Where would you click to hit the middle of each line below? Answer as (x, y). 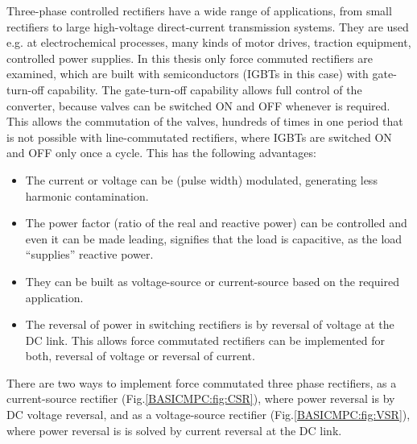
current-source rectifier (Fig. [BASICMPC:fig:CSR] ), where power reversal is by (201, 398)
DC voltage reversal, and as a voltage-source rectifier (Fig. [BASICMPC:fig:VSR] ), (208, 415)
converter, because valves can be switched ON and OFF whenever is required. (198, 105)
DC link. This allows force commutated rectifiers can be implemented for (205, 340)
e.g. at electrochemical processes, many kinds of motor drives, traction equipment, (209, 42)
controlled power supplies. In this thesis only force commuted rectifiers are (190, 58)
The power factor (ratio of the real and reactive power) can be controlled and (216, 223)
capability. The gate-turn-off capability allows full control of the (204, 89)
